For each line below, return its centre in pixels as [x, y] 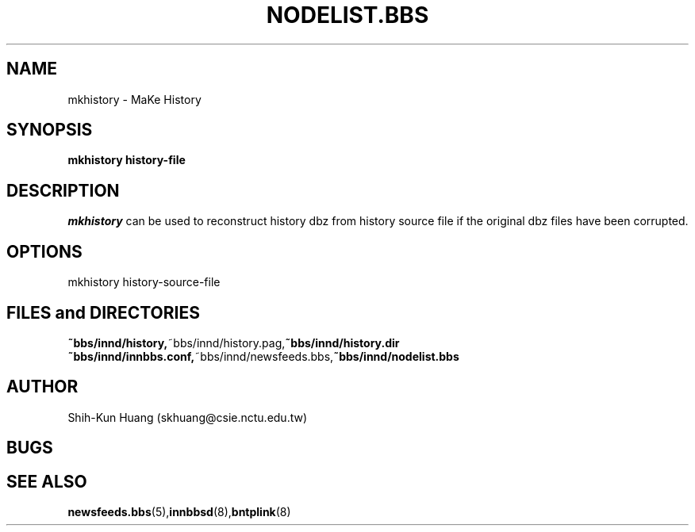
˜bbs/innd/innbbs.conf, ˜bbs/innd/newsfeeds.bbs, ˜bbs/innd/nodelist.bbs [263, 356]
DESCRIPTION [63, 190]
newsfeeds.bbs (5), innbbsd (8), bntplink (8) [179, 512]
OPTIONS [44, 251]
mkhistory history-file [127, 160]
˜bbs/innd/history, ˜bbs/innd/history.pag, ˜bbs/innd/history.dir [234, 343]
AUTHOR [42, 387]
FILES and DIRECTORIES [103, 312]
